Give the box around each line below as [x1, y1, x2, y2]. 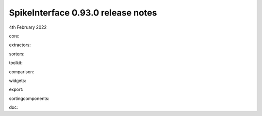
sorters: [9, 51, 25, 57]
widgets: [9, 78, 27, 83]
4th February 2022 [9, 24, 47, 30]
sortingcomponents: [9, 95, 49, 101]
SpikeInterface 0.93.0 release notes [9, 7, 157, 18]
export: [9, 86, 24, 92]
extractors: [9, 42, 31, 48]
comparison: [9, 68, 34, 75]
